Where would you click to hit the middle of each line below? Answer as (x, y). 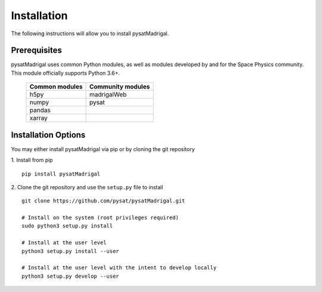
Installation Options (48, 135)
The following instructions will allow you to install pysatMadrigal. (90, 33)
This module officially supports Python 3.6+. (66, 73)
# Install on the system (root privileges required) (100, 218)
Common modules (56, 87)
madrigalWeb (108, 94)
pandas (40, 110)
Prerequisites (36, 50)
